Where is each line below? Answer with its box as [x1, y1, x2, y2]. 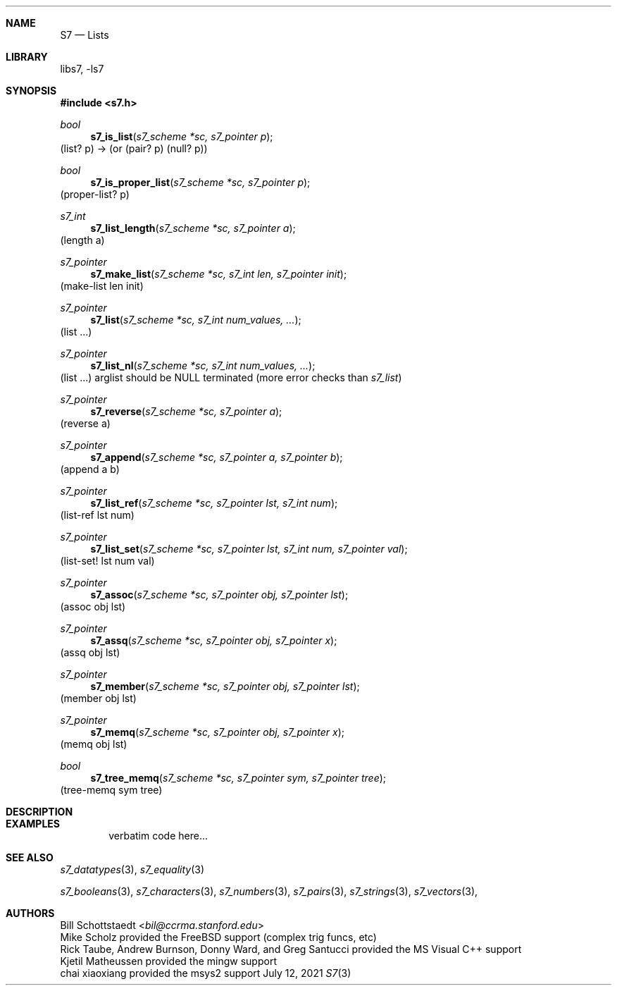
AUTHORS [6, 907, 55, 919]
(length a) [60, 234, 105, 246]
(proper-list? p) [60, 188, 130, 200]
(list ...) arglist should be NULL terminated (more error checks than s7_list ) [60, 371, 402, 383]
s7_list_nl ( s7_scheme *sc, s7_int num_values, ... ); [90, 359, 316, 371]
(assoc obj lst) [60, 601, 126, 613]
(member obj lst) [60, 692, 137, 704]
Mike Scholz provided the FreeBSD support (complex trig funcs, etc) [60, 931, 377, 943]
